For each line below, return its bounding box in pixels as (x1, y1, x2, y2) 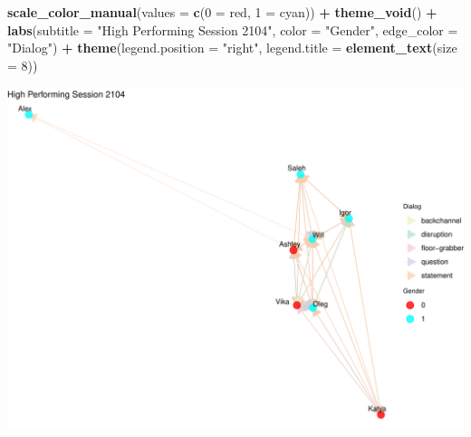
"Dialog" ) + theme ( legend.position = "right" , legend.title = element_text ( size (7, 38, 457, 57)
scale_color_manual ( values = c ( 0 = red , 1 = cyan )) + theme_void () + (7, 3, 437, 21)
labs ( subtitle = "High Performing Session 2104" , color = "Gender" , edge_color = (7, 20, 458, 39)
